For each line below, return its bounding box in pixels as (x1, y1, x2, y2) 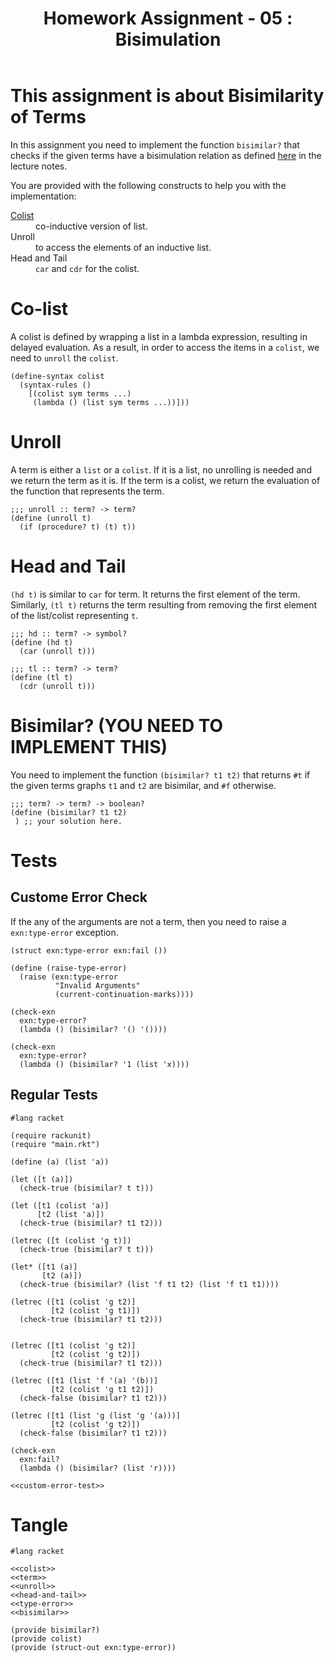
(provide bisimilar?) (10, 1625, 101, 1636)
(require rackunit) (10, 1130, 92, 1141)
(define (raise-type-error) (10, 963, 128, 973)
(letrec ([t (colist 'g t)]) (10, 1235, 132, 1246)
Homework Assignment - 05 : (43, 7, 293, 30)
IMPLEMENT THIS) (10, 735, 168, 758)
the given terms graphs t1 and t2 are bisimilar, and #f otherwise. (10, 779, 277, 791)
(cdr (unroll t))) (19, 681, 97, 691)
